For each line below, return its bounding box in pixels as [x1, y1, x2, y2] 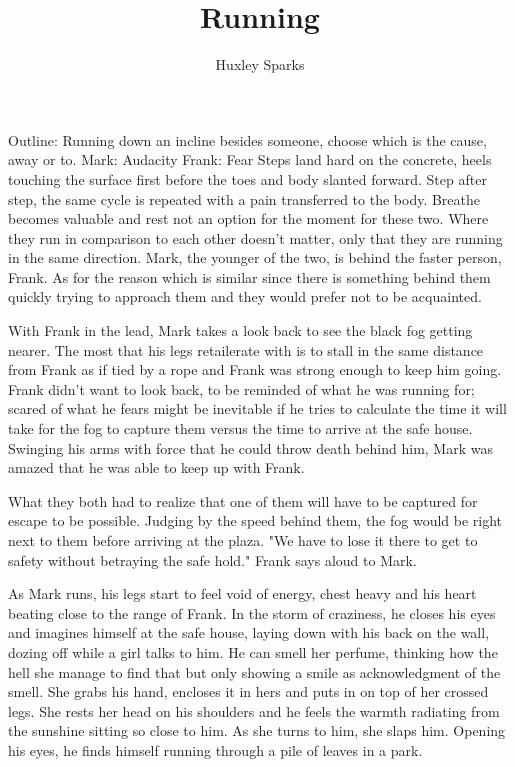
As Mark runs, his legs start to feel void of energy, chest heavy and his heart [8, 583, 477, 604]
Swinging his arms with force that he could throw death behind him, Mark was [8, 437, 493, 458]
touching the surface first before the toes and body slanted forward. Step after [8, 168, 487, 189]
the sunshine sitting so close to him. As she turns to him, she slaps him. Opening [8, 720, 506, 741]
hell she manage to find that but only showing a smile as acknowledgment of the [8, 661, 501, 682]
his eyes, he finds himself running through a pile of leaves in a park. [8, 739, 423, 760]
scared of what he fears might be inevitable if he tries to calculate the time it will [8, 398, 507, 419]
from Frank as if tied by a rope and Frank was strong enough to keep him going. [8, 359, 502, 380]
